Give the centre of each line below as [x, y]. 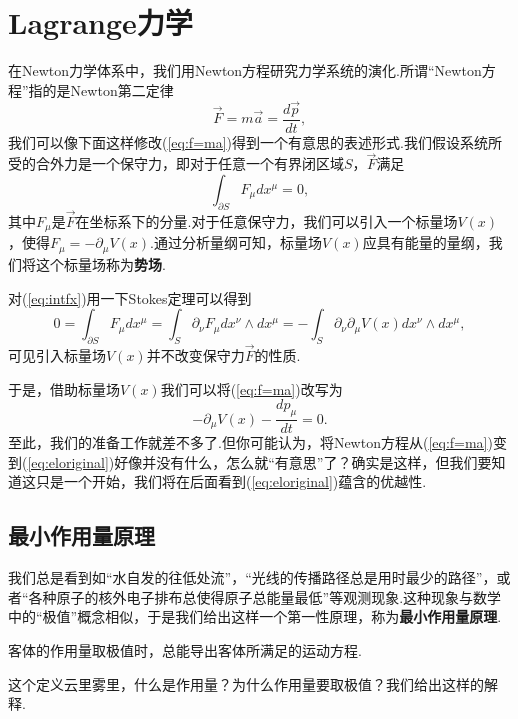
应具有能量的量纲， [425, 242]
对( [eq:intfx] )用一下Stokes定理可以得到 [130, 297]
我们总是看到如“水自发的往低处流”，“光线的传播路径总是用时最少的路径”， [252, 577]
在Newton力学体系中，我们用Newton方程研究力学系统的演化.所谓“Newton [245, 70]
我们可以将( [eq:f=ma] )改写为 [251, 388]
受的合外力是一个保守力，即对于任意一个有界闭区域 [176, 163]
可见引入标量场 [57, 355]
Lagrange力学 [100, 22]
